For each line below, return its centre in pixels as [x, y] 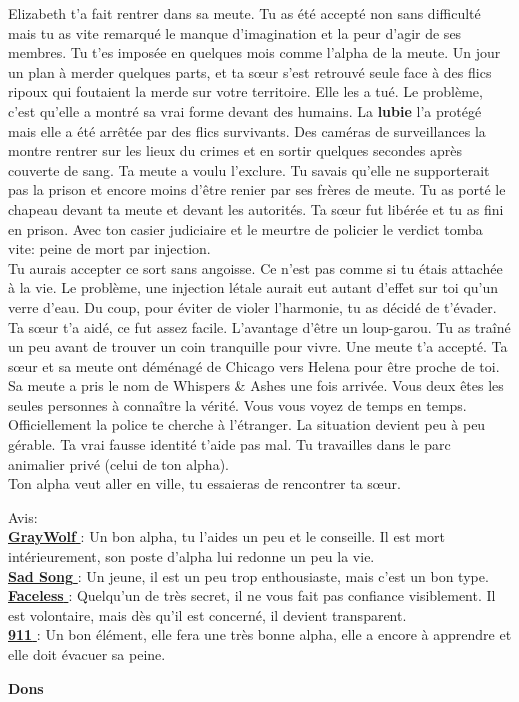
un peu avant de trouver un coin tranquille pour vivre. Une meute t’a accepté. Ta [258, 346]
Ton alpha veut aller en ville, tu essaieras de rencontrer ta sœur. [204, 483]
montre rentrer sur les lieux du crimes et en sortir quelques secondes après [235, 150]
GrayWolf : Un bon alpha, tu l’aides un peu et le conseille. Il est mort [226, 536]
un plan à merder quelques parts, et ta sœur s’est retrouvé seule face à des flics [250, 71]
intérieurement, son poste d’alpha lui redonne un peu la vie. [191, 556]
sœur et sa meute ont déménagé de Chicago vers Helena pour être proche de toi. [254, 365]
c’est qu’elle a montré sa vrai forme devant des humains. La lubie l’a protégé [245, 110]
